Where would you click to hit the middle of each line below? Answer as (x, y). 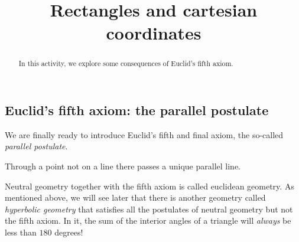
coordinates (154, 33)
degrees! (69, 232)
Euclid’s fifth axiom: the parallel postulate (137, 110)
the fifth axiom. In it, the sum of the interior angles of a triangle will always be (148, 220)
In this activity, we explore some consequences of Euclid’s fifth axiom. (126, 63)
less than (21, 232)
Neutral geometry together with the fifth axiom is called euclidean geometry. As (149, 186)
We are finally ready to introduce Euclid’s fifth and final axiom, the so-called (144, 134)
